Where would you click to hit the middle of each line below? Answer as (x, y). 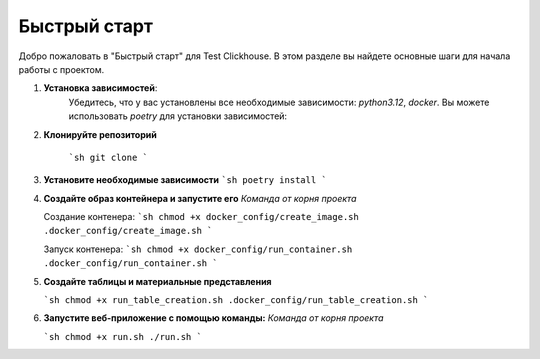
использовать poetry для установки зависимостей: (178, 116)
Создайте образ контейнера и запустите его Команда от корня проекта (200, 198)
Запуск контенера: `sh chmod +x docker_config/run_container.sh (198, 249)
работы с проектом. (61, 69)
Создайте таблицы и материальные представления (157, 281)
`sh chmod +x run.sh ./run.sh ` (122, 336)
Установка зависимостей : (100, 88)
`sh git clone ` (108, 157)
